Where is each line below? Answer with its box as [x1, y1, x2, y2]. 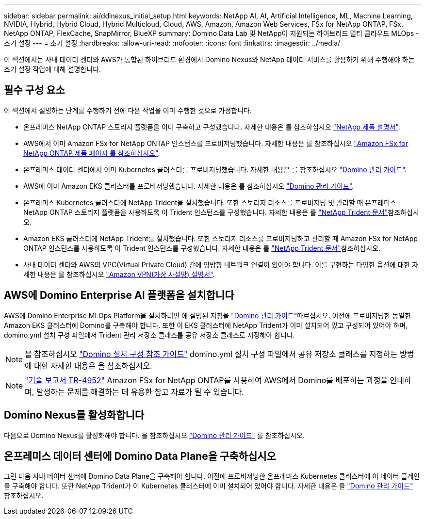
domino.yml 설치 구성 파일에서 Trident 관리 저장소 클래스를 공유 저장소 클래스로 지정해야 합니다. [4, 330, 295, 339]
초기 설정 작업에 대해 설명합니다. [4, 65, 101, 73]
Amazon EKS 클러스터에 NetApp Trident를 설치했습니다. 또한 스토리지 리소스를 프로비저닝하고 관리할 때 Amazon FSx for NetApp [23, 234, 418, 243]
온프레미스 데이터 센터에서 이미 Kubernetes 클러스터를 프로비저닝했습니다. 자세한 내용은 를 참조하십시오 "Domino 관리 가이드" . [23, 165, 407, 174]
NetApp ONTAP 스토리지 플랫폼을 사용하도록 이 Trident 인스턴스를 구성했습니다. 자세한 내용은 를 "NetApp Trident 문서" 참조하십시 [23, 208, 419, 216]
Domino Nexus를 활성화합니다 [4, 409, 145, 422]
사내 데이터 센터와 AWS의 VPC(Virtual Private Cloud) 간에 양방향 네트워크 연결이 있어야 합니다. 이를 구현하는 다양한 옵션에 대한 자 [23, 260, 419, 269]
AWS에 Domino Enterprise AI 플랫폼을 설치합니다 [4, 289, 234, 302]
